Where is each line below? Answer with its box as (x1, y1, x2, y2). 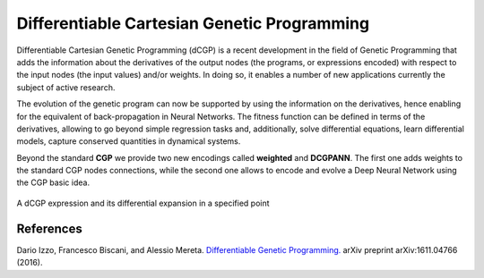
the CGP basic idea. (16, 177, 90, 188)
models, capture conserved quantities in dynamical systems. (16, 136, 241, 147)
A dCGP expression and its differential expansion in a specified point (16, 198, 270, 208)
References (16, 221, 82, 236)
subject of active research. (16, 81, 116, 93)
